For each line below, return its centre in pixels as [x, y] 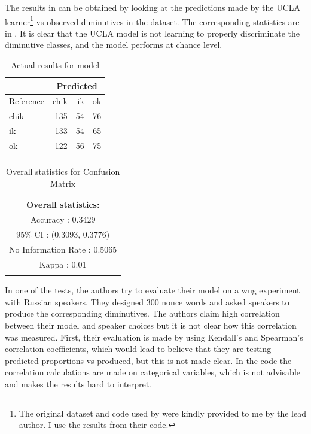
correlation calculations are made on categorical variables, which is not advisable [153, 372]
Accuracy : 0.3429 [63, 219]
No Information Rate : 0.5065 [63, 249]
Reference [27, 101]
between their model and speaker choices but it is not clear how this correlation [151, 325]
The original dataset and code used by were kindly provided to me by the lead [162, 413]
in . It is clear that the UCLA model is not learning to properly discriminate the [152, 33]
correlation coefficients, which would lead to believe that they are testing [138, 349]
